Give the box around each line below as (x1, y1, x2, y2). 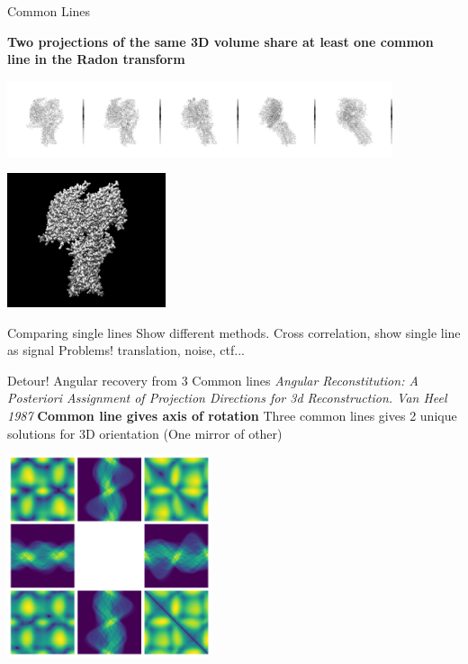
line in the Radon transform (7, 50, 185, 68)
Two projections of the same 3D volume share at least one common (7, 32, 434, 50)
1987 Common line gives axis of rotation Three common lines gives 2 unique (7, 406, 457, 425)
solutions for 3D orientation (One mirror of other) (7, 423, 283, 442)
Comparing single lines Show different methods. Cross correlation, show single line (7, 323, 461, 341)
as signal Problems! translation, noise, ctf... (7, 341, 245, 359)
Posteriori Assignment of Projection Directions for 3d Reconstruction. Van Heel (7, 388, 447, 407)
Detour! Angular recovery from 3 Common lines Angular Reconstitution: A (7, 370, 418, 389)
